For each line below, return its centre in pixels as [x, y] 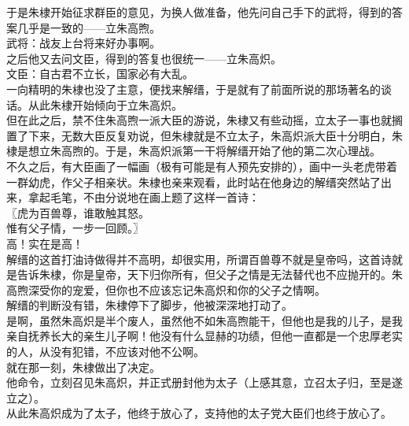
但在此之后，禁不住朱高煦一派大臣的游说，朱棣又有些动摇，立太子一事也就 [199, 120]
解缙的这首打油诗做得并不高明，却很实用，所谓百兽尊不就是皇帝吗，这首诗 [199, 259]
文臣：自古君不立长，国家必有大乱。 [100, 74]
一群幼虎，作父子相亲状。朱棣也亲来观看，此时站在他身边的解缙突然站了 [193, 182]
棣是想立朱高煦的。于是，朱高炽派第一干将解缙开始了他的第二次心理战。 [193, 151]
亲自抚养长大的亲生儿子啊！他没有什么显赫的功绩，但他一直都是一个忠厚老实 [204, 336]
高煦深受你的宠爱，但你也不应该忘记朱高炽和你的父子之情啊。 [166, 289]
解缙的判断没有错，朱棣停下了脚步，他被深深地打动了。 [149, 305]
